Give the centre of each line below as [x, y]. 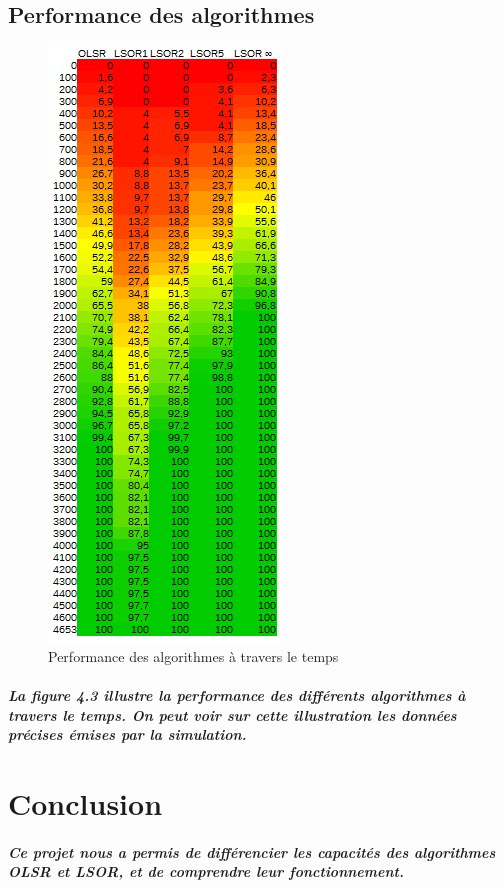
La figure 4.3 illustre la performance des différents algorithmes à [237, 694]
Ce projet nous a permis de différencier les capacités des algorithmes [252, 851]
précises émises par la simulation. [127, 734]
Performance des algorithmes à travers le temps [193, 655]
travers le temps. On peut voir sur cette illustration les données [232, 714]
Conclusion [85, 802]
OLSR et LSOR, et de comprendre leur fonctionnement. [206, 871]
